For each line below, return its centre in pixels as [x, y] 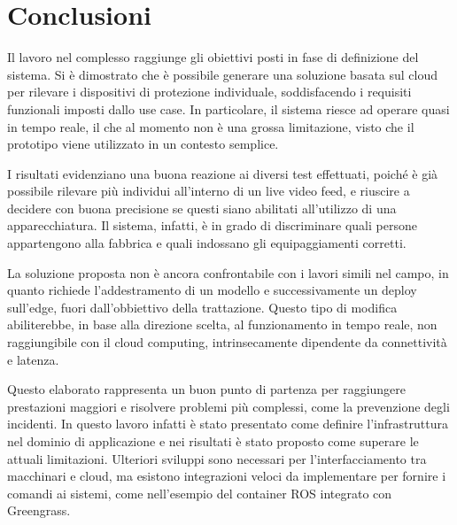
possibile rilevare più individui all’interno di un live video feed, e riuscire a [209, 191]
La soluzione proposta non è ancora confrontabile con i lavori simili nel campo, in [228, 272]
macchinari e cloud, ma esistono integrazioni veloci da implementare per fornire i [227, 476]
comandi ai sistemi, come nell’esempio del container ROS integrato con [200, 493]
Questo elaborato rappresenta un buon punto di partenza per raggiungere [207, 389]
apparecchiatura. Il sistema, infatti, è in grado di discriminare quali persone [212, 225]
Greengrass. [39, 510]
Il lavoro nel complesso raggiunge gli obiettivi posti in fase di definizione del [213, 57]
